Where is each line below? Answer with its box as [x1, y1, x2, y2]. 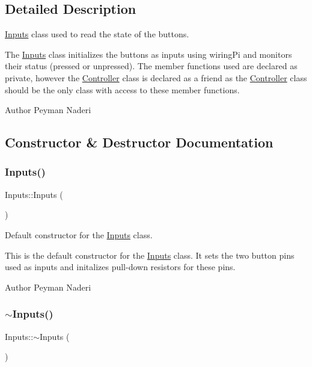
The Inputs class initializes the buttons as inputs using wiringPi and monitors [5, 48, 292, 60]
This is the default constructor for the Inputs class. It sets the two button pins [5, 248, 295, 261]
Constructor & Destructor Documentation [5, 133, 274, 152]
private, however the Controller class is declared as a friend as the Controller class [5, 71, 307, 84]
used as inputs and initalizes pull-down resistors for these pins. [5, 261, 236, 273]
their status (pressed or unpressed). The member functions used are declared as [5, 60, 298, 72]
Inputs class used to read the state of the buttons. [5, 28, 189, 40]
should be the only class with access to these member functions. [5, 83, 240, 96]
